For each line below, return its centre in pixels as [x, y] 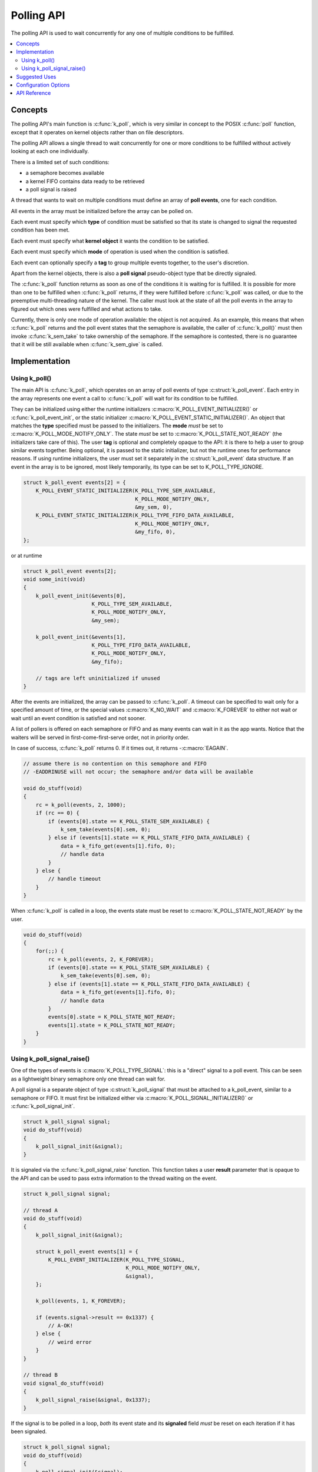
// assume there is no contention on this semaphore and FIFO [115, 763]
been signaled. [29, 1431]
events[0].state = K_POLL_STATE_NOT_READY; [112, 1017]
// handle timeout [74, 879]
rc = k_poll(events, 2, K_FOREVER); [101, 959]
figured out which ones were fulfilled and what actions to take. [87, 309]
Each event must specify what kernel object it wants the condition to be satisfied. [110, 241]
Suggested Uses [36, 77]
